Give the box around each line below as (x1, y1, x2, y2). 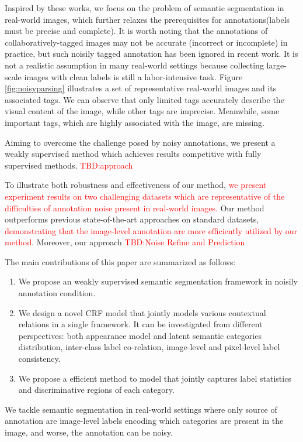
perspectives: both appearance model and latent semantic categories (18, 329, 262, 341)
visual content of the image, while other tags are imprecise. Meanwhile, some (5, 105, 280, 117)
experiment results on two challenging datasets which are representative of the (5, 190, 285, 202)
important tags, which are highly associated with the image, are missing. (5, 116, 264, 128)
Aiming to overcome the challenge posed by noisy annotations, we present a (5, 136, 276, 148)
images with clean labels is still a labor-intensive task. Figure (24, 70, 243, 83)
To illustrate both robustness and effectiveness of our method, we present (5, 179, 267, 191)
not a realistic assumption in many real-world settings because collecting (5, 59, 264, 71)
